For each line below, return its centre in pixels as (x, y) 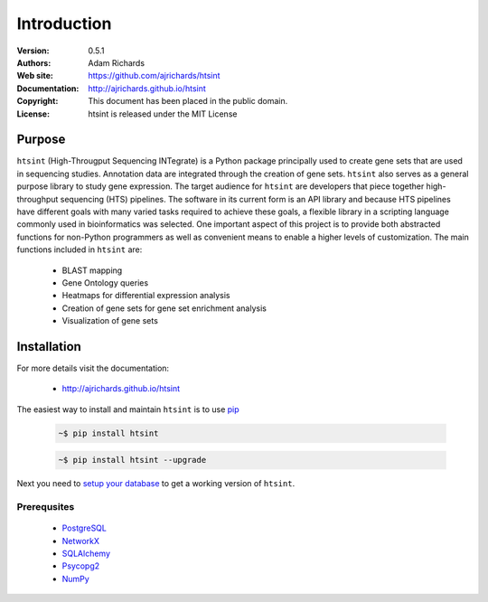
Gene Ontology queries (105, 282)
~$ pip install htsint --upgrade (132, 460)
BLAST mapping (92, 270)
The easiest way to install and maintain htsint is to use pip (128, 409)
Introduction (64, 24)
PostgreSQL (84, 528)
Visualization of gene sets (110, 321)
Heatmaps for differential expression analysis (146, 296)
